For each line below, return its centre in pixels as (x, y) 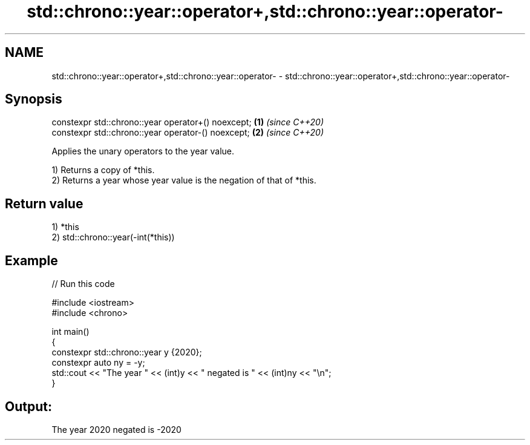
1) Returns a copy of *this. (103, 170)
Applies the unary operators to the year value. (143, 151)
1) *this (65, 227)
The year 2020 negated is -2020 (116, 429)
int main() (70, 332)
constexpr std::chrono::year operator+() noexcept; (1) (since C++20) (188, 122)
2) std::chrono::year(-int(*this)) (113, 237)
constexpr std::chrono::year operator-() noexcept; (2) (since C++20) (188, 133)
